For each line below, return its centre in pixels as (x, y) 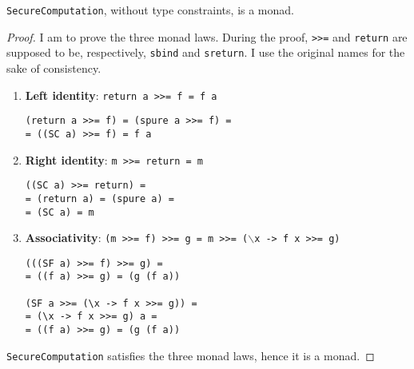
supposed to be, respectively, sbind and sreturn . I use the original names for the (206, 52)
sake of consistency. (54, 67)
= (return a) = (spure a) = (100, 198)
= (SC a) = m (60, 212)
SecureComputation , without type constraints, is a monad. (150, 10)
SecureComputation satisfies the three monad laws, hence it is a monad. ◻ (191, 355)
